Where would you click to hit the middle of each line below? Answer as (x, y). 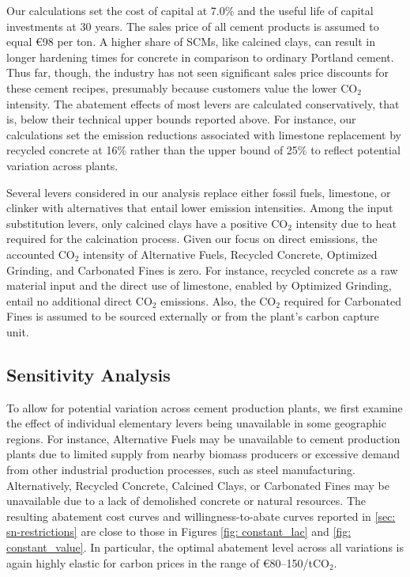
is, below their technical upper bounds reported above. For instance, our (181, 119)
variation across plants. (62, 165)
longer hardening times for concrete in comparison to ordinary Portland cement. (200, 57)
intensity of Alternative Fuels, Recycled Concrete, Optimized (230, 254)
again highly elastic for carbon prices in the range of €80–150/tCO (168, 562)
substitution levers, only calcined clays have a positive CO (147, 223)
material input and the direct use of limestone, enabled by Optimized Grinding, (199, 285)
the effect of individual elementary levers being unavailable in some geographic (196, 423)
